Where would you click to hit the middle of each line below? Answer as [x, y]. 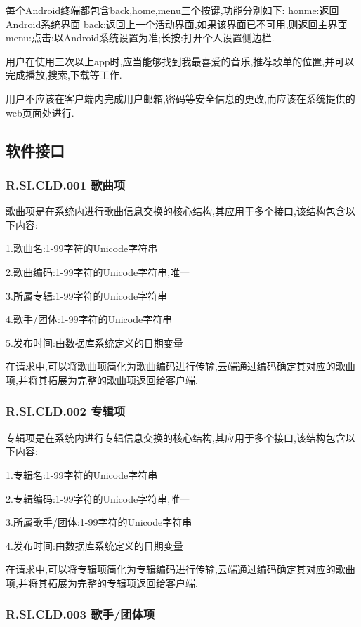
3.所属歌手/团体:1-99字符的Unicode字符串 [99, 522]
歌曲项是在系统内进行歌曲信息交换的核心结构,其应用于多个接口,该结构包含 [176, 211]
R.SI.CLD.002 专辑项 [66, 411]
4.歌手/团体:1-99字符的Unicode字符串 [89, 319]
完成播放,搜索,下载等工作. [64, 75]
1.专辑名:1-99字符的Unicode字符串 [82, 474]
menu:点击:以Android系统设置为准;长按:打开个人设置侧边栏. [140, 38]
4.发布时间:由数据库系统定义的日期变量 [94, 545]
